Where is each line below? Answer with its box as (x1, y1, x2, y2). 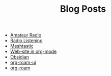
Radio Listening (10, 37, 43, 44)
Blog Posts (60, 3, 106, 15)
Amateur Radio (10, 32, 42, 39)
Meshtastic (10, 43, 34, 49)
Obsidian (10, 54, 29, 60)
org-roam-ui (10, 60, 37, 66)
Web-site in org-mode (10, 48, 57, 54)
